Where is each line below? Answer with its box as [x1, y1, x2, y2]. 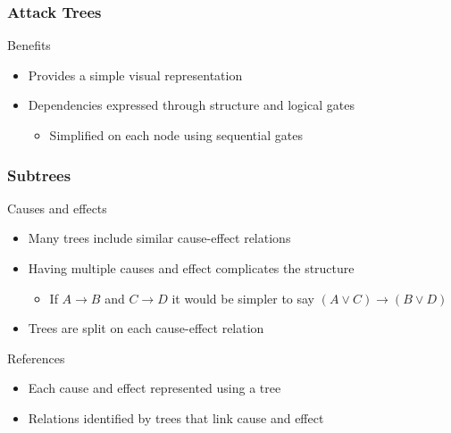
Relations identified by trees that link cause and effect [28, 408, 324, 427]
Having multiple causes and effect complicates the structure [28, 259, 355, 277]
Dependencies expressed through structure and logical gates [28, 96, 355, 114]
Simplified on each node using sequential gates [49, 126, 303, 144]
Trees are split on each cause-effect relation [28, 319, 264, 337]
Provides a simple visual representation [28, 65, 243, 84]
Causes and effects [7, 198, 107, 217]
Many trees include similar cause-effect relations [28, 229, 291, 247]
